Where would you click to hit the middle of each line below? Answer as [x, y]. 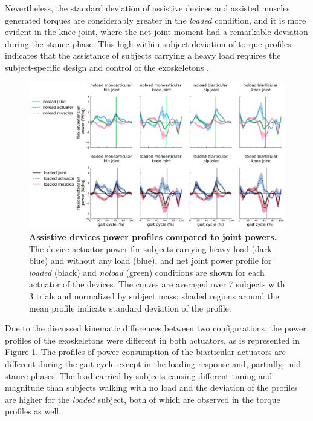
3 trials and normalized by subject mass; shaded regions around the [154, 295]
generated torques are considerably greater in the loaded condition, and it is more [156, 20]
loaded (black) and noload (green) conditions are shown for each [147, 272]
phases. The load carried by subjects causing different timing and [151, 375]
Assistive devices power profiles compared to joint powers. [153, 236]
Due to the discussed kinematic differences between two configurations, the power [156, 328]
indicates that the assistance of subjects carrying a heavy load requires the [143, 55]
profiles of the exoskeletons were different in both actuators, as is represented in [153, 340]
